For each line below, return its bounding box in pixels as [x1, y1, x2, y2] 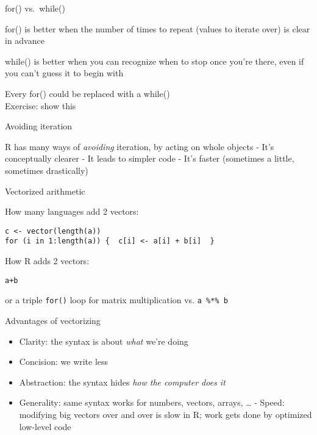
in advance [5, 34, 45, 47]
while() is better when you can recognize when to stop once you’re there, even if [5, 54, 304, 67]
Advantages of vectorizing [5, 314, 101, 326]
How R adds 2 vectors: [5, 254, 90, 267]
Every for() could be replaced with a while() [5, 87, 170, 99]
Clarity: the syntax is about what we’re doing [19, 334, 188, 347]
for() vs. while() [5, 2, 65, 14]
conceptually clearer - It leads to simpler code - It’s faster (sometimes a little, [5, 152, 294, 165]
